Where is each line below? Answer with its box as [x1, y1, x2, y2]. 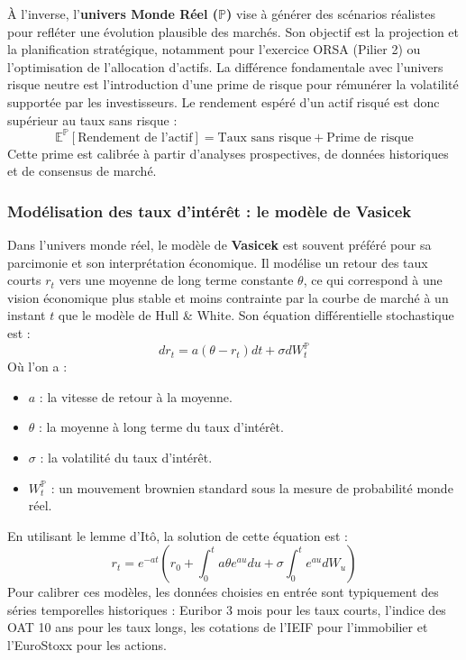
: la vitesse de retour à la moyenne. [39, 387, 233, 406]
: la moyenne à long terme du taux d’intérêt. [39, 417, 284, 436]
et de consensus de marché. [7, 161, 157, 180]
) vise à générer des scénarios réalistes [226, 5, 436, 23]
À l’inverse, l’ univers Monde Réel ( [7, 5, 219, 23]
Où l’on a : [7, 357, 68, 376]
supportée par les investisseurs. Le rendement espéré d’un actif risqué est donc [7, 92, 440, 111]
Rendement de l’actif [78, 131, 193, 144]
